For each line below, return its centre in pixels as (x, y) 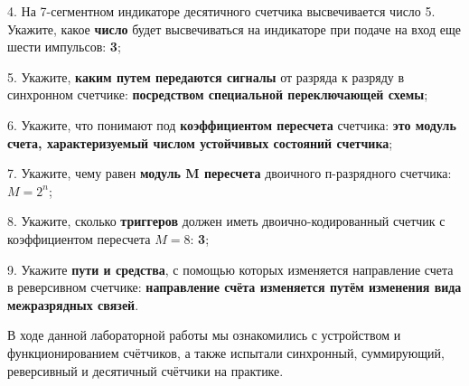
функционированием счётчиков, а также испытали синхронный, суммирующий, (226, 352)
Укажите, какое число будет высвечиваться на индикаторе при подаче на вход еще (234, 28)
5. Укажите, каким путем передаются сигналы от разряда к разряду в (206, 76)
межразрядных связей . (73, 304)
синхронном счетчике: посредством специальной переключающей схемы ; (218, 94)
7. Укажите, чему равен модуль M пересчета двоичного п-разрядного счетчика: (230, 173)
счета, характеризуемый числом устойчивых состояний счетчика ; (200, 142)
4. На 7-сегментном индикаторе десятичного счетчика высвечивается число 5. (221, 11)
